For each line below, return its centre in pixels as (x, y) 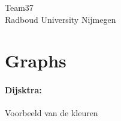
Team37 (19, 7)
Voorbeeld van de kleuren (52, 113)
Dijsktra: (23, 90)
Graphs (36, 60)
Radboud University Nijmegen (60, 19)
